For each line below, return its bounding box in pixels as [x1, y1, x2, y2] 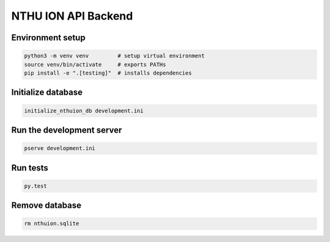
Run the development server [11, 125, 122, 135]
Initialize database [11, 87, 83, 98]
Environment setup [11, 32, 86, 43]
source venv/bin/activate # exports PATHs [24, 61, 166, 68]
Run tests [11, 163, 48, 173]
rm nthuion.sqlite [24, 220, 79, 227]
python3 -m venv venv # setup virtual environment [24, 53, 205, 59]
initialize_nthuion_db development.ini [24, 107, 144, 114]
